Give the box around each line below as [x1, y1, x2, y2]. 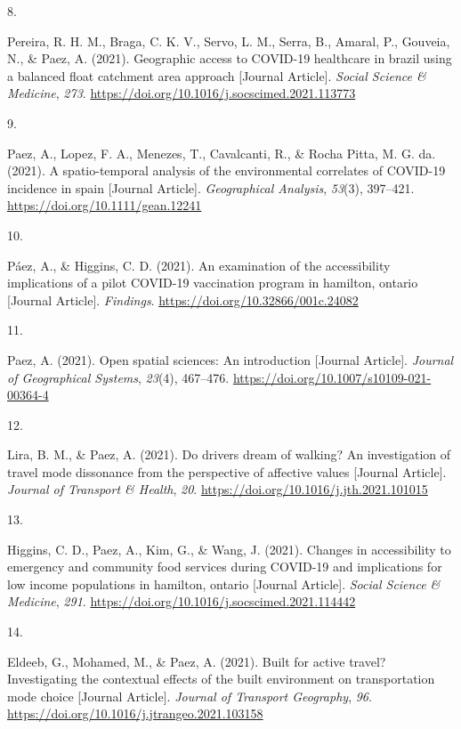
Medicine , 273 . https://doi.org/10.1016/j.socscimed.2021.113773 [7, 84, 356, 102]
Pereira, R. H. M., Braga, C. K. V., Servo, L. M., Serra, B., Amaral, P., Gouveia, [7, 31, 450, 50]
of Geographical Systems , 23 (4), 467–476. [7, 368, 230, 386]
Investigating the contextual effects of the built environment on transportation [7, 669, 435, 688]
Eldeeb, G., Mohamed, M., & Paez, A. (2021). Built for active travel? [7, 652, 386, 670]
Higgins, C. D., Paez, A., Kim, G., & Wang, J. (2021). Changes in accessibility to [7, 539, 451, 558]
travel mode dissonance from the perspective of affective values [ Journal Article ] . [7, 462, 447, 481]
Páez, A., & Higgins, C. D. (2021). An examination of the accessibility [7, 255, 391, 274]
